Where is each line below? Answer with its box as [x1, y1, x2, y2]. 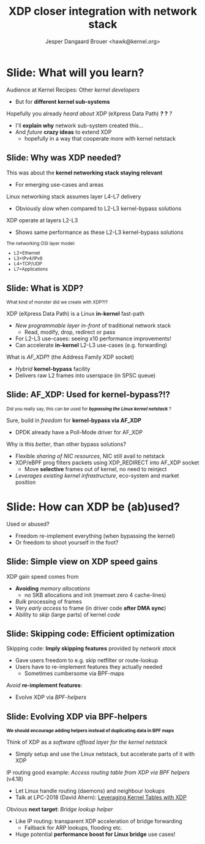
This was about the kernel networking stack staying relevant [6, 169, 163, 176]
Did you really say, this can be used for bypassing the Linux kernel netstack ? [6, 405, 172, 412]
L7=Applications [13, 266, 48, 273]
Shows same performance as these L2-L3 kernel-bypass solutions [15, 229, 184, 236]
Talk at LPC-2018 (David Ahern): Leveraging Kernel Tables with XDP [15, 794, 187, 801]
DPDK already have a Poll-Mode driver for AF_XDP [15, 428, 143, 436]
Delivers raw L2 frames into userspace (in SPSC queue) [15, 372, 156, 379]
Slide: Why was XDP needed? [6, 152, 121, 163]
